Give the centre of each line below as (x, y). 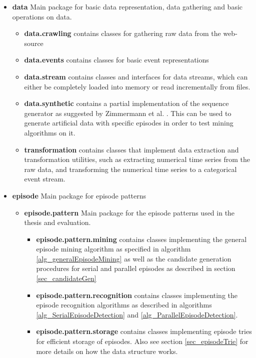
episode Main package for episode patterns (79, 195)
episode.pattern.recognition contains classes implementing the (137, 295)
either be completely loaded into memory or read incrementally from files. (137, 86)
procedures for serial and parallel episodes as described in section (136, 268)
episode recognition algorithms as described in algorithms (124, 305)
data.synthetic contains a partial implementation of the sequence (126, 103)
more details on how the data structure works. (107, 351)
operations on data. (42, 16)
